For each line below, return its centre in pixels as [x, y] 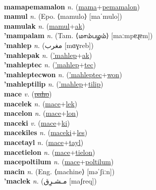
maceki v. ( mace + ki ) [37, 122]
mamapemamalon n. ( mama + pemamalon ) [72, 6]
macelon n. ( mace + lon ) [41, 113]
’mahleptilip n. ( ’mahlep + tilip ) [54, 84]
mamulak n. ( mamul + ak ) [45, 25]
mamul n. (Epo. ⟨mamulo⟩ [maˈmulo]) [63, 16]
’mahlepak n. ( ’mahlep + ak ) [48, 55]
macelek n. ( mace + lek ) [41, 103]
